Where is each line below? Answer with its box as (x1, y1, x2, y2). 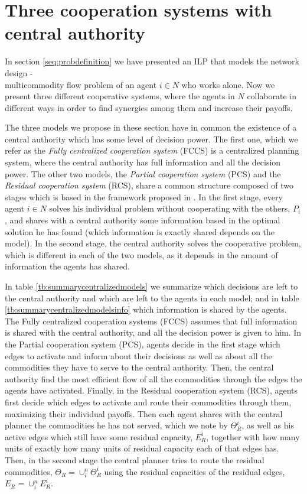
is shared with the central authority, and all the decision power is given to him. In (5, 326, 302, 339)
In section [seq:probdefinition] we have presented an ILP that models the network (5, 55, 299, 67)
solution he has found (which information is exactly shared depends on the (5, 225, 275, 238)
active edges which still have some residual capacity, (5, 430, 193, 443)
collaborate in (247, 90, 297, 102)
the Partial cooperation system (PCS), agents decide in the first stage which (5, 337, 280, 350)
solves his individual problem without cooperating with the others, (49, 202, 290, 214)
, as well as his (241, 419, 294, 431)
